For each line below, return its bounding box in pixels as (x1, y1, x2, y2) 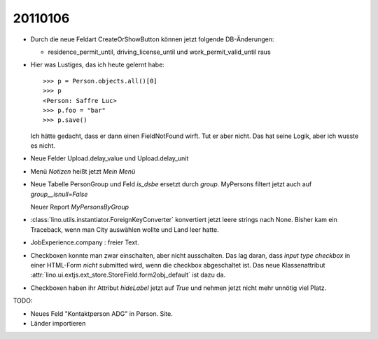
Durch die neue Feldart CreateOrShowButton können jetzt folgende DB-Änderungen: (30, 35, 274, 43)
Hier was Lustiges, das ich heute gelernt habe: (30, 60, 164, 69)
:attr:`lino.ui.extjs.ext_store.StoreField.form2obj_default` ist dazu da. (30, 270, 226, 279)
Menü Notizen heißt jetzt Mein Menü (30, 167, 136, 175)
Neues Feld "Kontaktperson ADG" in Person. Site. (30, 309, 173, 318)
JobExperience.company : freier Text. (30, 238, 139, 247)
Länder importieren (30, 319, 86, 327)
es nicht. (30, 141, 56, 150)
